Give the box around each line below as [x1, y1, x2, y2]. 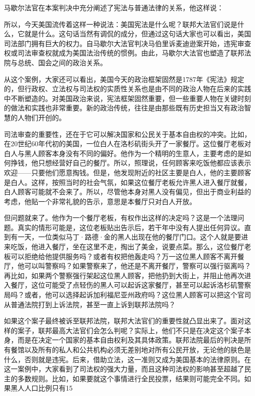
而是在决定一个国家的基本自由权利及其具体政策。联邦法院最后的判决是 [17, 335, 244, 345]
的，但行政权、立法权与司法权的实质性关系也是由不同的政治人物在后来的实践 [4, 83, 251, 94]
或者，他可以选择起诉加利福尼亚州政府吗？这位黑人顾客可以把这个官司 [24, 290, 251, 300]
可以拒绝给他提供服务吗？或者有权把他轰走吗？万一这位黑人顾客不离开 [10, 251, 237, 261]
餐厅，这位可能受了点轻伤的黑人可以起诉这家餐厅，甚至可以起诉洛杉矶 [10, 280, 237, 290]
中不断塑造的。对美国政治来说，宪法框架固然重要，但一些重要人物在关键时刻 [4, 93, 251, 103]
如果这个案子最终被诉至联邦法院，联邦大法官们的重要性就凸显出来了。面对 [4, 316, 244, 326]
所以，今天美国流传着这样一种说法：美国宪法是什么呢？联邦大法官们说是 [4, 19, 237, 29]
